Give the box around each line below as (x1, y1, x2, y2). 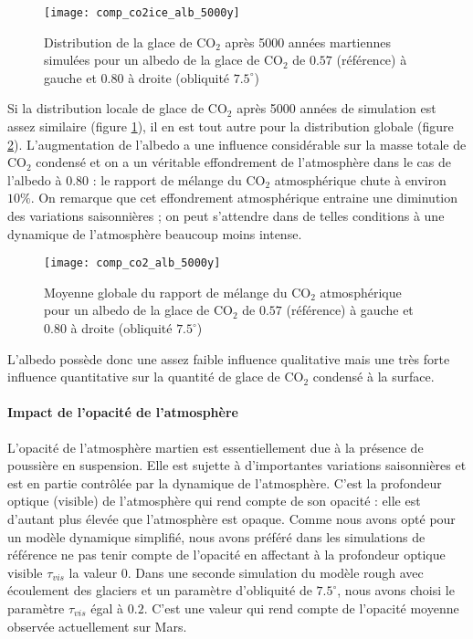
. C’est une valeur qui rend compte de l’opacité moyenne (143, 598, 459, 617)
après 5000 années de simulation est (236, 99, 436, 118)
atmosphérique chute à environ (274, 170, 447, 189)
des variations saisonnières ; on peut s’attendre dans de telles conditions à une (7, 206, 445, 225)
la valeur (68, 562, 118, 581)
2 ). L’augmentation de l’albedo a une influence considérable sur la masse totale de (7, 134, 467, 153)
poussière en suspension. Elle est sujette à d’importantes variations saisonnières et (7, 456, 467, 475)
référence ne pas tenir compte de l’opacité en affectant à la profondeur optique (7, 545, 446, 564)
